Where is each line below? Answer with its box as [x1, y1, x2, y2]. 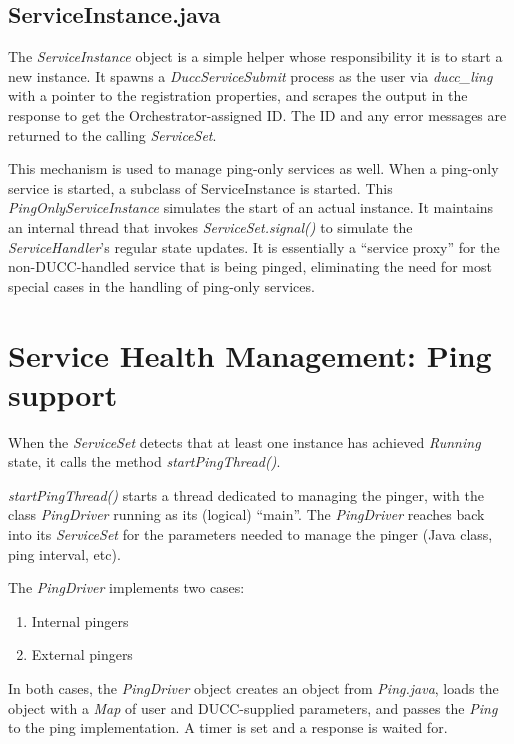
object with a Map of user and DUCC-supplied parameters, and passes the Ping [8, 697, 498, 718]
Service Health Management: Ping [8, 334, 492, 375]
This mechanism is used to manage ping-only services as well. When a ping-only [8, 158, 499, 179]
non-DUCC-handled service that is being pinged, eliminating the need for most [8, 256, 492, 277]
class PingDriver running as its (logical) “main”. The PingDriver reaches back [8, 504, 485, 525]
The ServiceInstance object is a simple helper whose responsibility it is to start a [8, 46, 503, 67]
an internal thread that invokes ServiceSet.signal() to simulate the [8, 216, 413, 237]
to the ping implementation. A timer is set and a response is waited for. [8, 717, 448, 738]
